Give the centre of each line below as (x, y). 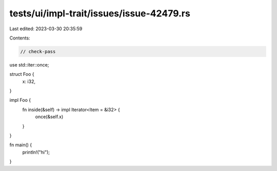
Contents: (20, 38)
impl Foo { (20, 100)
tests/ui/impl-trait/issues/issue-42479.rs (100, 13)
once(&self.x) (49, 117)
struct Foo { (22, 74)
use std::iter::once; (29, 65)
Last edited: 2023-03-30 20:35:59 (46, 29)
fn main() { (21, 145)
